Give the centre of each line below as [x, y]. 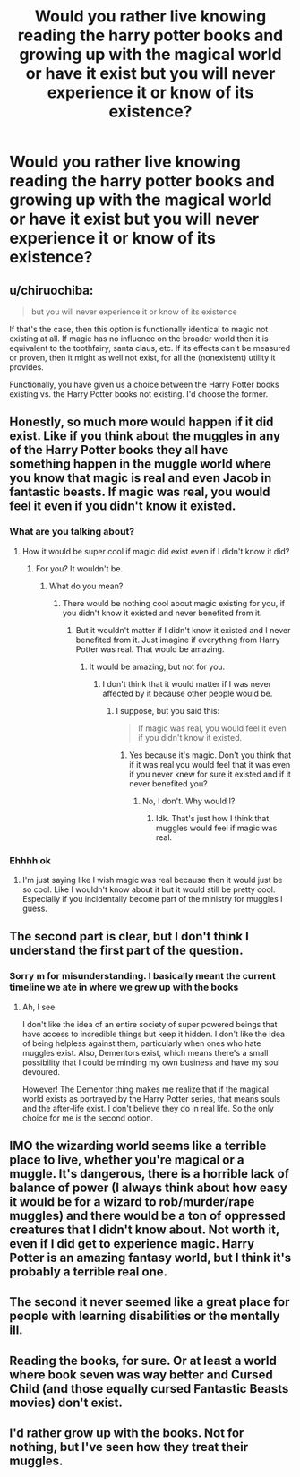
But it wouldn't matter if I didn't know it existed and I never [183, 630]
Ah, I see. [40, 1007]
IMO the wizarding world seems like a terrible [138, 1146]
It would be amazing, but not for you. [157, 666]
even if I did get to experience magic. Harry [132, 1244]
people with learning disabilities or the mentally [145, 1316]
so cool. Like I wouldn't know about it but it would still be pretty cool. [149, 889]
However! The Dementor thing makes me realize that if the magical [146, 1089]
